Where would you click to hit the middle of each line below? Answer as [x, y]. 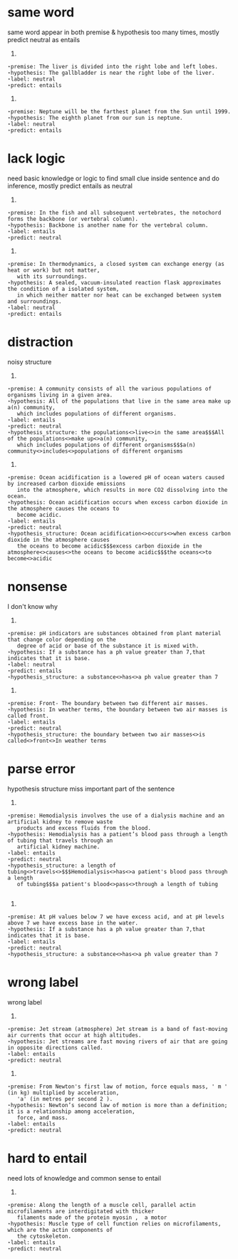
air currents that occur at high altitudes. [74, 1035]
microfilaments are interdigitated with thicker [81, 1211]
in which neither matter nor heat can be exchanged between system [119, 295]
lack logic [36, 159]
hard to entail [47, 1158]
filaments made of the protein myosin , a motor [92, 1217]
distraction [40, 342]
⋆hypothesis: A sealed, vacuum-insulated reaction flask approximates [114, 282]
